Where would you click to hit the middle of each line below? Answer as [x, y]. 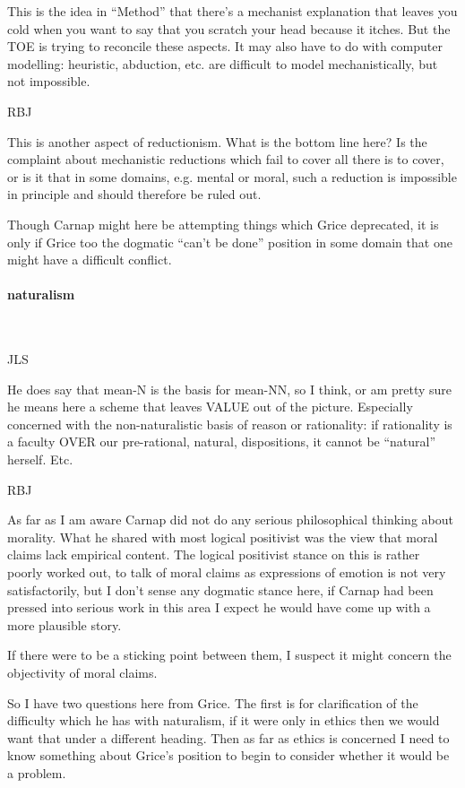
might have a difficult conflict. [90, 260]
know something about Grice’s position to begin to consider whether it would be [228, 755]
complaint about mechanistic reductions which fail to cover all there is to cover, [226, 159]
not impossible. [49, 81]
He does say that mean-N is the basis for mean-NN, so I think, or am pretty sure [230, 389]
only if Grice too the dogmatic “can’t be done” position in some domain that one [230, 242]
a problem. [37, 772]
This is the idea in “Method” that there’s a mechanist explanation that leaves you [232, 11]
